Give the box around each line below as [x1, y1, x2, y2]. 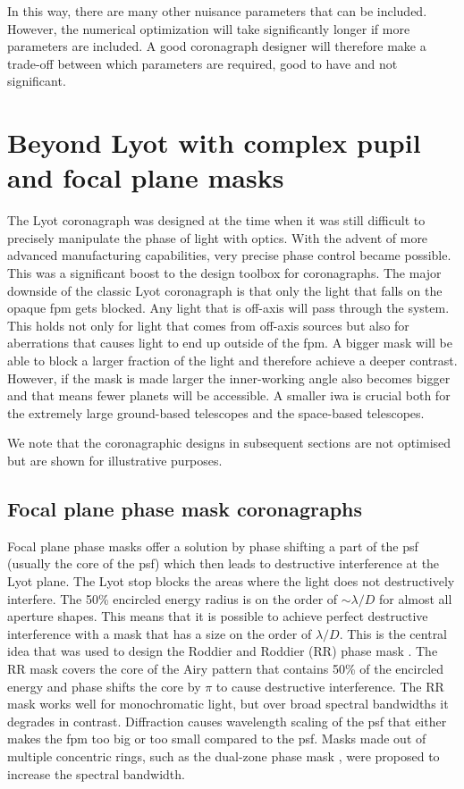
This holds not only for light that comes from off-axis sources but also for [7, 315, 409, 334]
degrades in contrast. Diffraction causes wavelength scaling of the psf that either [7, 711, 447, 730]
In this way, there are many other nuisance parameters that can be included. [7, 2, 427, 20]
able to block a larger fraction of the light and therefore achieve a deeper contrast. [7, 351, 458, 370]
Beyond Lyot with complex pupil [7, 124, 421, 161]
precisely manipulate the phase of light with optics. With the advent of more [7, 228, 428, 247]
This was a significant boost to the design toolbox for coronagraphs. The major [7, 264, 442, 282]
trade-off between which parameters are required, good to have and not [7, 54, 398, 72]
